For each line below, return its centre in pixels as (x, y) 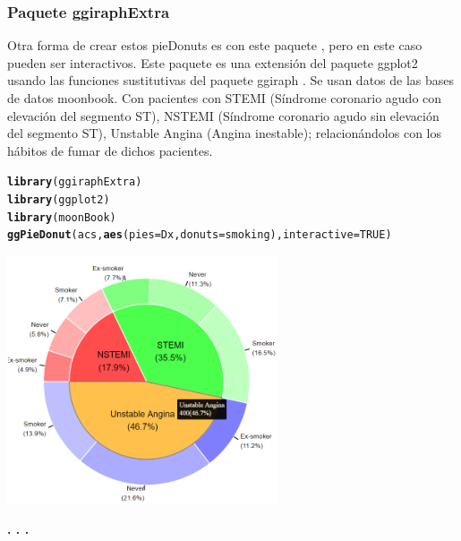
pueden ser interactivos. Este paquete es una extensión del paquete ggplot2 (213, 62)
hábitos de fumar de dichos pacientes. (110, 150)
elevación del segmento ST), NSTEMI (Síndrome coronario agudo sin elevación (223, 115)
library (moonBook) (62, 217)
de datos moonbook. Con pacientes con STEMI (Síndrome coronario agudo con (225, 98)
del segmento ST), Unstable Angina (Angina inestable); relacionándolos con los (224, 133)
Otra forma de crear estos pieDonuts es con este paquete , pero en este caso (215, 45)
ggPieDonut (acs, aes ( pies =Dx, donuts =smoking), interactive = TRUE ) (200, 235)
